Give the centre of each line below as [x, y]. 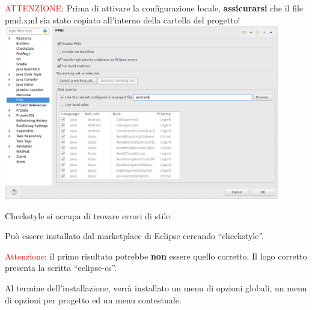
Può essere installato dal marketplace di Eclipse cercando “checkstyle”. [134, 236]
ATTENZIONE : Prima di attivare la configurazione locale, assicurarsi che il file [154, 8]
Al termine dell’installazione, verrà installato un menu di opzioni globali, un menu [156, 288]
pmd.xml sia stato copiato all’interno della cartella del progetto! [123, 20]
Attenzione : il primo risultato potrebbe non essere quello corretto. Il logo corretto [156, 256]
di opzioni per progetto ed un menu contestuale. [93, 299]
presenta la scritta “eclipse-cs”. [61, 268]
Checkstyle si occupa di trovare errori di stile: [89, 215]
